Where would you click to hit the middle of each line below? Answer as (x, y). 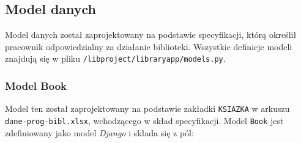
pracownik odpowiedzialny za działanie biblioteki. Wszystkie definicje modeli (149, 46)
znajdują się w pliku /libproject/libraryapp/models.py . (115, 58)
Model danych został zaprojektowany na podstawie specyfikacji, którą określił (151, 35)
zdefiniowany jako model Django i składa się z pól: (99, 132)
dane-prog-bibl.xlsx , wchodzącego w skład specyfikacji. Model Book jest (144, 120)
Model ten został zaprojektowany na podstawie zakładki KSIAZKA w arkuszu (147, 108)
